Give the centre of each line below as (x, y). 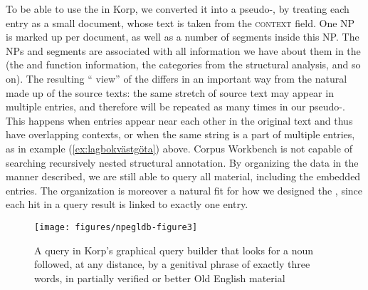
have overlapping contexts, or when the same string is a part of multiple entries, (180, 134)
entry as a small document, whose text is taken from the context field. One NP (180, 22)
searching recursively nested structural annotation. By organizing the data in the (182, 162)
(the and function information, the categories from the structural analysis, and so (183, 64)
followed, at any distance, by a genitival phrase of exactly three (172, 264)
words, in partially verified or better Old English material (160, 278)
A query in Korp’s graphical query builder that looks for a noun (174, 250)
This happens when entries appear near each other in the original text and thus (179, 120)
